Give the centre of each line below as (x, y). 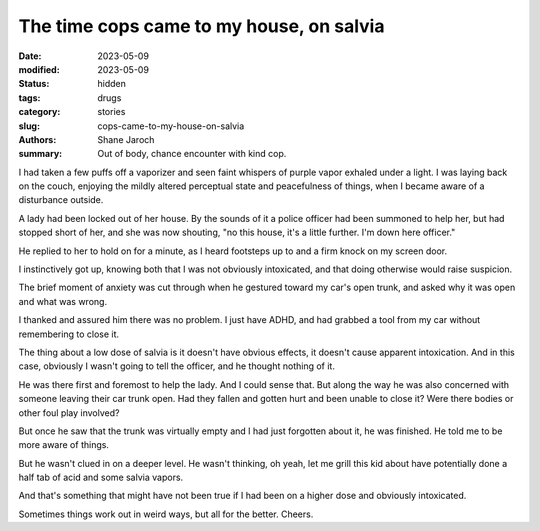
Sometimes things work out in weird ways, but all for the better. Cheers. (166, 514)
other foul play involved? (69, 412)
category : (39, 112)
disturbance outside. (61, 200)
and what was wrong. (63, 301)
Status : (34, 84)
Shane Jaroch (126, 139)
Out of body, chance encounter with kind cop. (192, 154)
